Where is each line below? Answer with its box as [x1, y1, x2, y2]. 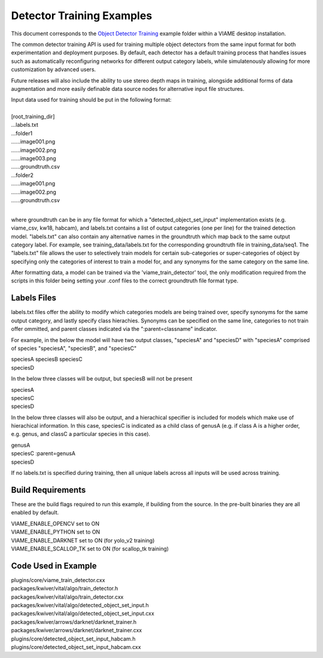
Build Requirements [11, 485, 86, 495]
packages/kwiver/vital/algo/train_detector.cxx [11, 593, 124, 601]
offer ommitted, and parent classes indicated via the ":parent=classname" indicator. [11, 325, 218, 333]
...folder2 [11, 171, 34, 179]
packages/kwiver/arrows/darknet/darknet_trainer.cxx [11, 627, 142, 634]
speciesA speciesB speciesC [11, 356, 83, 363]
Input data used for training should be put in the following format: [11, 96, 172, 103]
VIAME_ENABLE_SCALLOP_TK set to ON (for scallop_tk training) [11, 545, 169, 552]
